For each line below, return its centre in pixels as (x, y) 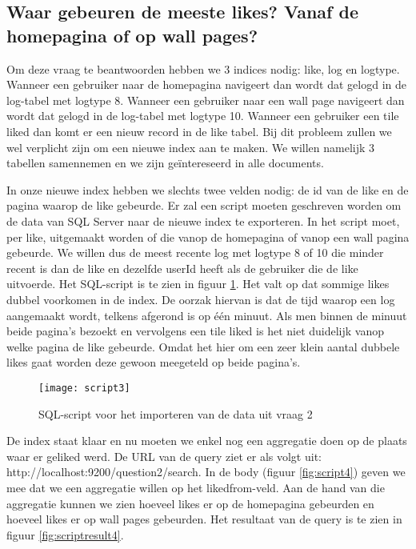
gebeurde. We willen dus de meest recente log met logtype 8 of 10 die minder (195, 252)
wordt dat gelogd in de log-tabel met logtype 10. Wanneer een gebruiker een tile (203, 116)
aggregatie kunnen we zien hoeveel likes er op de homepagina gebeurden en (190, 503)
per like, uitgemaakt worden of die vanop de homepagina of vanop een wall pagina (208, 236)
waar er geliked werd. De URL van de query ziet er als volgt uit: (164, 456)
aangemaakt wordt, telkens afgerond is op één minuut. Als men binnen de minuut (207, 315)
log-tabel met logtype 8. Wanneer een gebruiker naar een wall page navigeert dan (206, 100)
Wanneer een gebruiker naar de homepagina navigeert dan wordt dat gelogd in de (206, 84)
